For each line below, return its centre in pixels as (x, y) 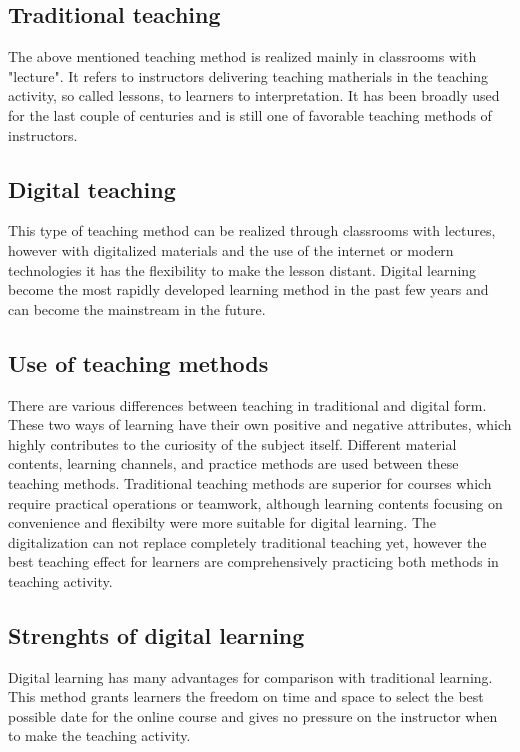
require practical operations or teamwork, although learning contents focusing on (255, 502)
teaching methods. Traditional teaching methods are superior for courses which (250, 482)
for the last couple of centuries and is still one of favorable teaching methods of (250, 114)
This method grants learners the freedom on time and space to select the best (246, 696)
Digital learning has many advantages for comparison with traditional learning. (250, 676)
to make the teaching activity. (99, 735)
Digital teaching (92, 188)
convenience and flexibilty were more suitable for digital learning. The (222, 522)
